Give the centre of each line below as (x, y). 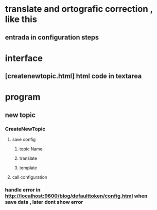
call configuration (30, 177)
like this (21, 19)
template (28, 168)
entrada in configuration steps (52, 37)
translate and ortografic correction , (79, 9)
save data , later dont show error (44, 202)
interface (24, 58)
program (23, 97)
